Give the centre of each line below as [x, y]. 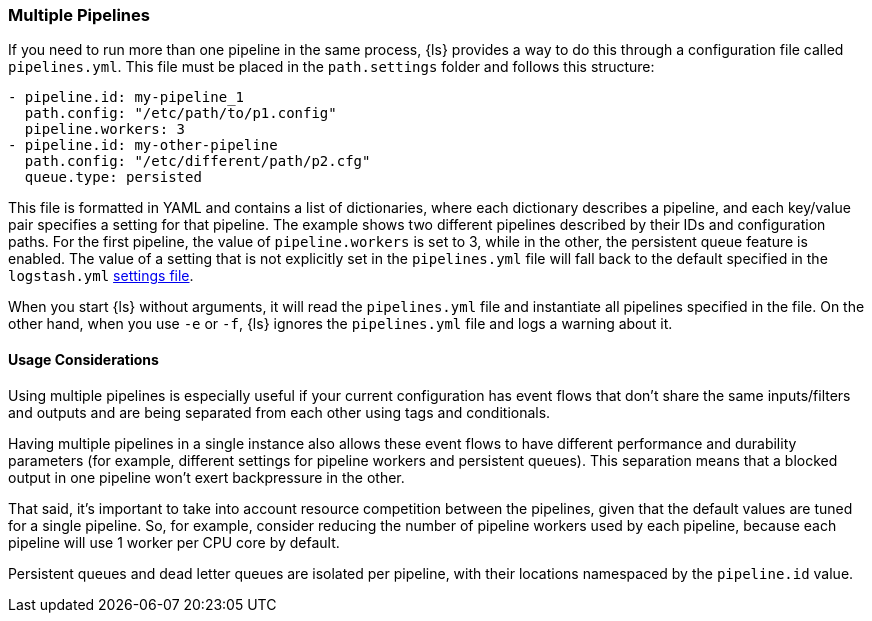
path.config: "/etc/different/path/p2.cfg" [197, 161]
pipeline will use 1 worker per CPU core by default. [174, 542]
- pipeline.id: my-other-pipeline [143, 145]
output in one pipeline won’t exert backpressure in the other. [206, 477]
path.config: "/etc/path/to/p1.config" [180, 113]
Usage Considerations [83, 359]
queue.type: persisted [113, 177]
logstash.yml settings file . [101, 276]
